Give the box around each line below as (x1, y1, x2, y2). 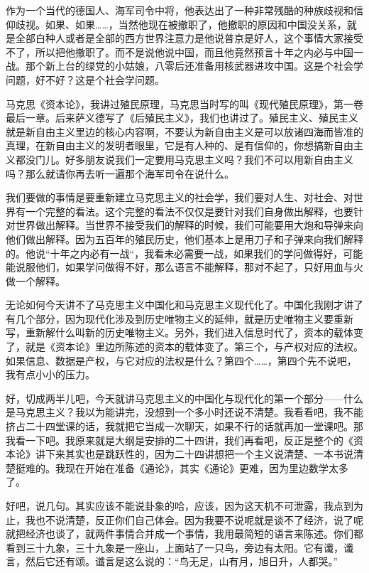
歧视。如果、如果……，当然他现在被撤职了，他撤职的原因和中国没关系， (15, 16, 347, 31)
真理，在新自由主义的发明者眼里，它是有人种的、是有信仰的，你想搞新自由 (6, 138, 353, 153)
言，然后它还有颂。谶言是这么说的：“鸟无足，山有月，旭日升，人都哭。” (6, 554, 338, 569)
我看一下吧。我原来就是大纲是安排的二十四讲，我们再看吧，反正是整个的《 (6, 432, 353, 447)
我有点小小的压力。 (6, 367, 95, 382)
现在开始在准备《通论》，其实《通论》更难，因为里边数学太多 (65, 460, 348, 475)
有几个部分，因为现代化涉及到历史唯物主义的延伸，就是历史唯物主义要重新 (6, 311, 353, 326)
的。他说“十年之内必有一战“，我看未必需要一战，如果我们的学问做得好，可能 (6, 245, 363, 260)
